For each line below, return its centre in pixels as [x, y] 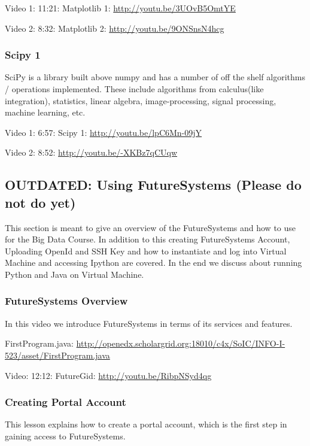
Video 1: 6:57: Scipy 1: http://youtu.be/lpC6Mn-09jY [104, 132]
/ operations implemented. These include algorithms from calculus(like [134, 89]
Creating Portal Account [66, 402]
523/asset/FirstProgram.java [57, 355]
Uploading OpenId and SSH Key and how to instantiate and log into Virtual [146, 251]
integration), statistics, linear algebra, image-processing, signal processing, [141, 100]
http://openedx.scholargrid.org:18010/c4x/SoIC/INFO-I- [181, 343]
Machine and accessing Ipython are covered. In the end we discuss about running [154, 263]
